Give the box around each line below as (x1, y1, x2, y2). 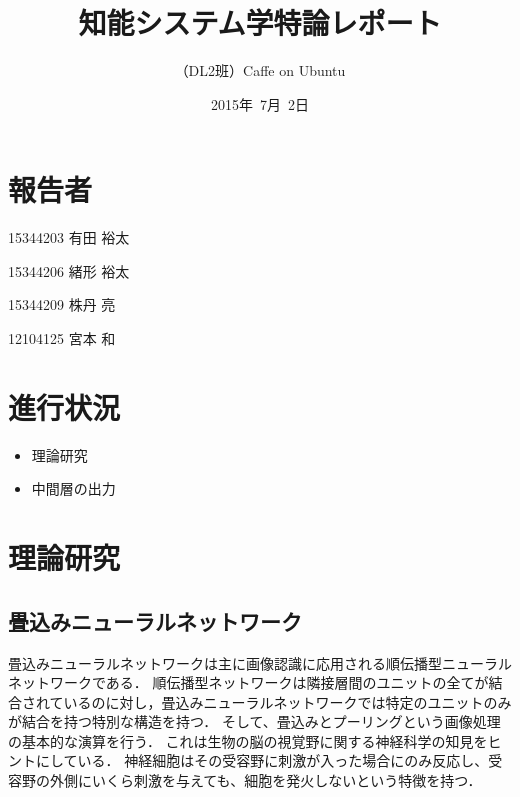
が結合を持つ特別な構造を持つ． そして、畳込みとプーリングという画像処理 (8, 711, 501, 732)
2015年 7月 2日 (211, 93, 309, 114)
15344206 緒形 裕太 (8, 260, 130, 281)
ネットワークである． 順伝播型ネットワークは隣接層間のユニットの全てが (8, 672, 489, 693)
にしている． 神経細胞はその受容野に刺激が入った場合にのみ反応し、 (35, 750, 489, 771)
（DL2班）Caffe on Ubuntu (174, 60, 346, 81)
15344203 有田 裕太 (8, 227, 130, 248)
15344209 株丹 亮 (8, 294, 116, 315)
